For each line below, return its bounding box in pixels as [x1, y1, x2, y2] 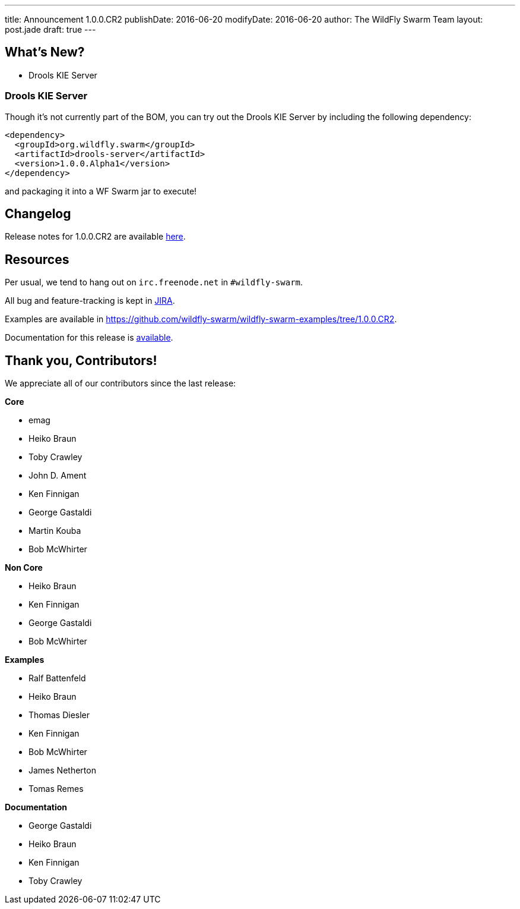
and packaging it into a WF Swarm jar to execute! [5, 185, 197, 196]
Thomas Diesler [28, 710, 90, 721]
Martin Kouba [28, 526, 81, 536]
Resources [5, 251, 69, 267]
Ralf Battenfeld [28, 673, 86, 684]
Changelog [5, 206, 71, 222]
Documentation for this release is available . [5, 332, 173, 343]
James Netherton [28, 765, 96, 776]
